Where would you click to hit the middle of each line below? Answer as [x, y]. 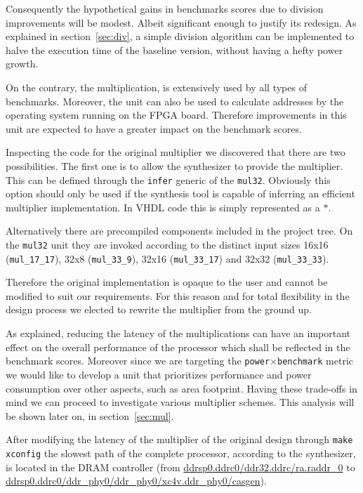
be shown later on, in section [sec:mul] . [90, 415]
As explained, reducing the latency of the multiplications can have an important [178, 333]
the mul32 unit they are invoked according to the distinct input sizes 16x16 [167, 244]
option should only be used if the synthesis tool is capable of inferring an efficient [180, 193]
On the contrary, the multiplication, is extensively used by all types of [156, 87]
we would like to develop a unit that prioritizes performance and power [159, 374]
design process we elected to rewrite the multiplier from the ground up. [159, 309]
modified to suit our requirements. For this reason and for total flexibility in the [178, 295]
